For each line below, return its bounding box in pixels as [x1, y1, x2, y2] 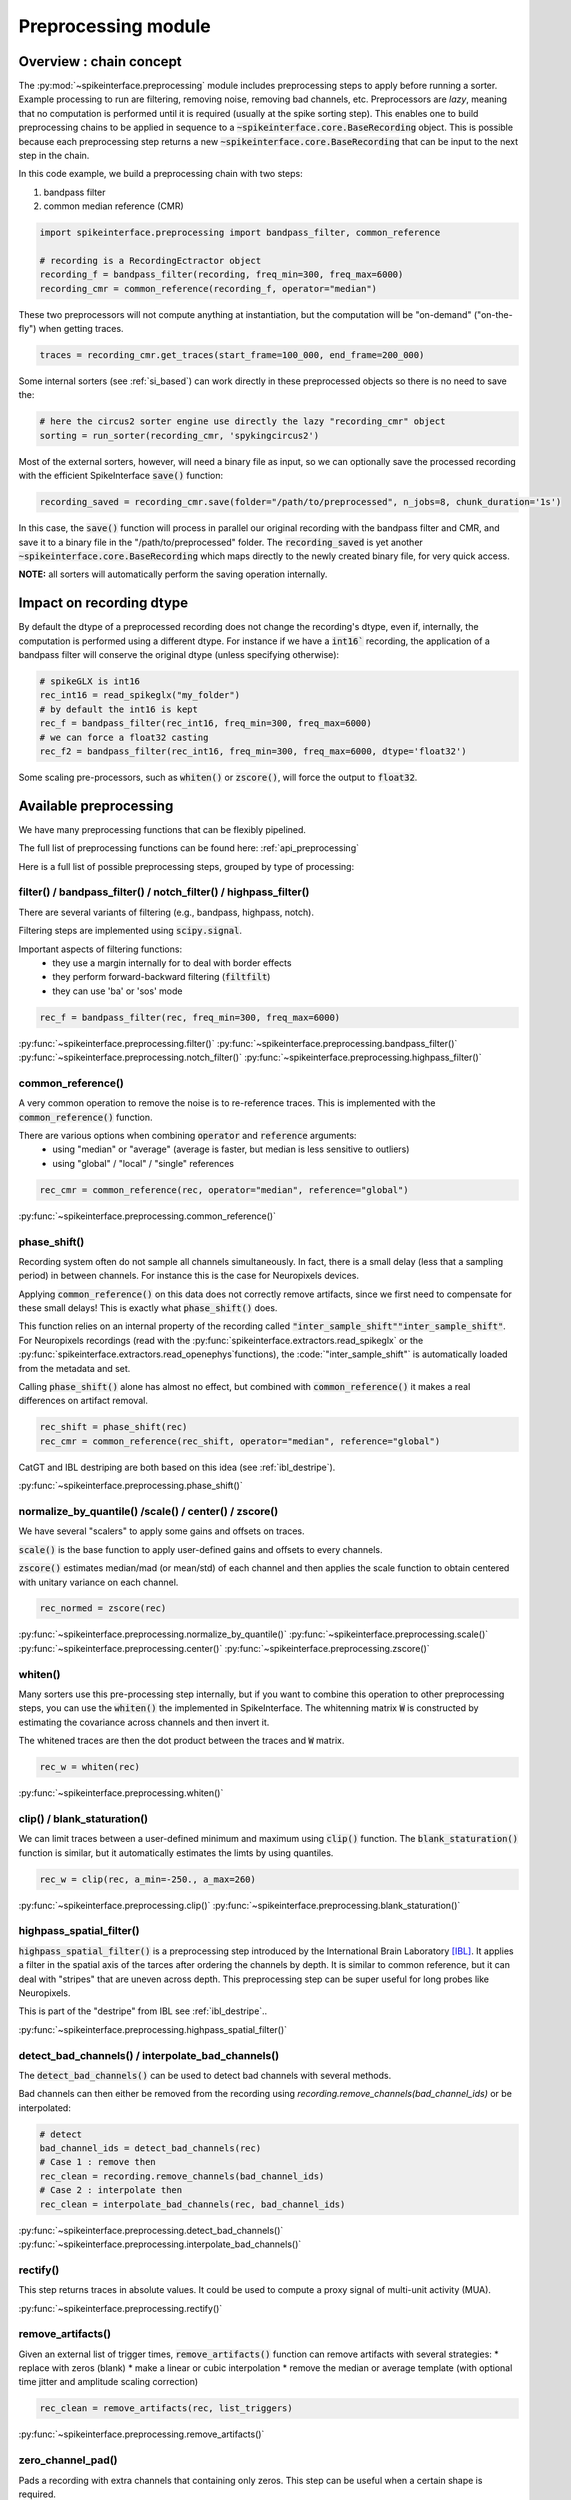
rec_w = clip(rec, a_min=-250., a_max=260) [39, 1873, 257, 1885]
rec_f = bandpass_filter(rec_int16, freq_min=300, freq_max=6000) [39, 718, 372, 729]
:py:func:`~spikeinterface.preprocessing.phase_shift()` [18, 1480, 244, 1492]
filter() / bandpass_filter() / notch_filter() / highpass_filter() [18, 885, 310, 899]
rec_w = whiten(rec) [39, 1761, 140, 1773]
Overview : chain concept [18, 53, 182, 70]
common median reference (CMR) [43, 200, 184, 212]
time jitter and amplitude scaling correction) [18, 2376, 199, 2388]
